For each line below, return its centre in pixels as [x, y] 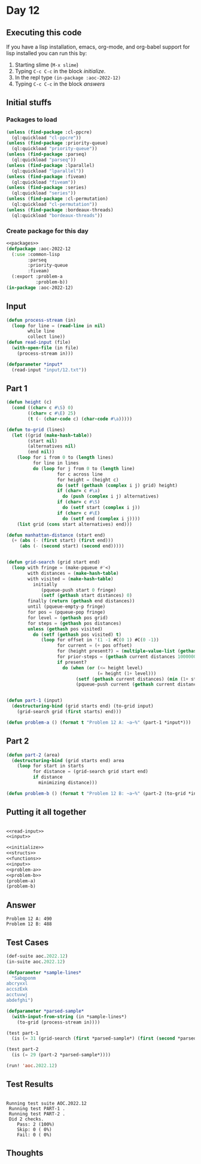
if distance [48, 777]
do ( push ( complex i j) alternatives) [111, 496]
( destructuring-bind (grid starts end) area [68, 760]
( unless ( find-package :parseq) [46, 154]
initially [45, 584]
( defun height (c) [29, 402]
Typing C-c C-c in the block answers [60, 84]
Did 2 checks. [26, 1119]
